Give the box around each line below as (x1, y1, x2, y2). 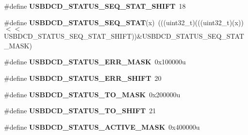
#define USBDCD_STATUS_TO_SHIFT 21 (4, 105, 156, 116)
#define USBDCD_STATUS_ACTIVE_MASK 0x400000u (4, 121, 200, 132)
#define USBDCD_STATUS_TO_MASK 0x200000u (4, 89, 181, 99)
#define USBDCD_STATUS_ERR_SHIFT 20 (4, 73, 162, 83)
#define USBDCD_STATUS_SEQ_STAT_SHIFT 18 (4, 1, 186, 11)
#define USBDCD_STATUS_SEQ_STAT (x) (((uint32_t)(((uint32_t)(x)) (4, 17, 244, 27)
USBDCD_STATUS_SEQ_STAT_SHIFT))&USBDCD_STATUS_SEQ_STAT (4, 31, 244, 41)
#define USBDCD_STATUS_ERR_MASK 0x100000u (4, 57, 186, 67)
